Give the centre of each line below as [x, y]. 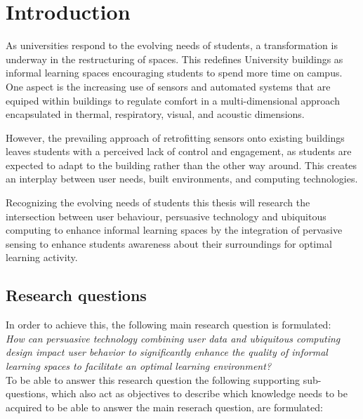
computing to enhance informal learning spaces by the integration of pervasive [174, 230]
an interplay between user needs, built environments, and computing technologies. [182, 179]
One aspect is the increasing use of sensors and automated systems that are [168, 86]
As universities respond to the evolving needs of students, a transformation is [172, 45]
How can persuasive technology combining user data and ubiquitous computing [173, 338]
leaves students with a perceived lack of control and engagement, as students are [179, 151]
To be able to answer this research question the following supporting [153, 379]
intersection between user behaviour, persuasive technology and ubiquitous [166, 216]
